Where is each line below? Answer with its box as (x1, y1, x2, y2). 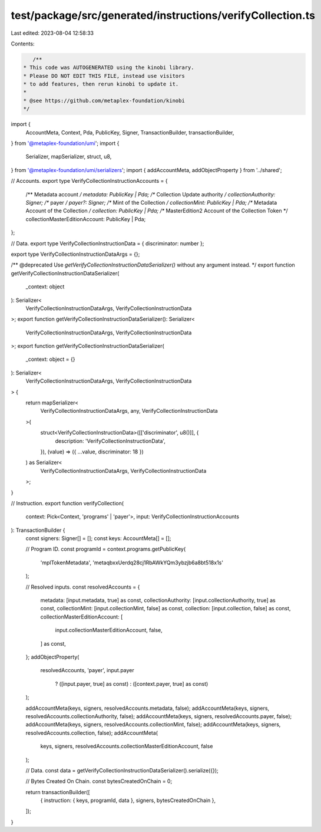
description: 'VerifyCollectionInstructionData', (55, 437, 166, 445)
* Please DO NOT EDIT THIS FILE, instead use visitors (23, 73, 185, 79)
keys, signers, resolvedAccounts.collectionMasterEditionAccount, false (40, 743, 213, 750)
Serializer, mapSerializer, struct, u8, (25, 153, 112, 160)
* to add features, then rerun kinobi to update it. (23, 81, 179, 88)
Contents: (11, 40, 35, 47)
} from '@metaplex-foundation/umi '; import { (11, 140, 120, 147)
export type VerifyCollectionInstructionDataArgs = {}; (11, 251, 140, 258)
